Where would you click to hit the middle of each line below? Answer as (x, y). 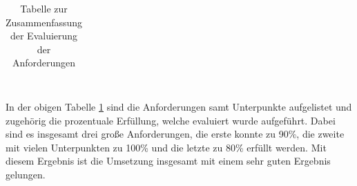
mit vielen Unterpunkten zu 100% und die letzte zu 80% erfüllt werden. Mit (166, 147)
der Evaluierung (44, 36)
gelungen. (26, 175)
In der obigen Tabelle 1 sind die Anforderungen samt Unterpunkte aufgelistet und (179, 107)
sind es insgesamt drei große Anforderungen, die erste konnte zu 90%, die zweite (175, 134)
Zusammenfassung (44, 22)
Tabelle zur (44, 8)
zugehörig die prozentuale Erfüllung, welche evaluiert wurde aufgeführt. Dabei (171, 120)
